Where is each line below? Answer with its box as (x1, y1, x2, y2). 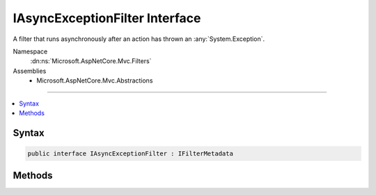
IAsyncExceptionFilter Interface (13, 10, 201, 26)
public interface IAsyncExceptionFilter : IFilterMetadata (27, 149, 233, 158)
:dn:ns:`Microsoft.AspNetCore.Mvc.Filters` (30, 57, 152, 65)
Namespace (13, 47, 48, 56)
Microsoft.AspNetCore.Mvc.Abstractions (36, 76, 153, 85)
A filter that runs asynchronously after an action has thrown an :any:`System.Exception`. (13, 35, 265, 43)
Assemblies (13, 67, 47, 75)
